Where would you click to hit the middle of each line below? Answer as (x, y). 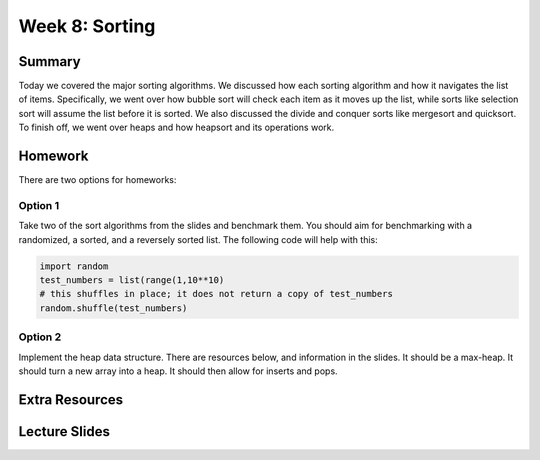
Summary (49, 61)
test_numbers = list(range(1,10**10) (132, 280)
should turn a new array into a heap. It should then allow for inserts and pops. (178, 371)
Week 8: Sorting (87, 26)
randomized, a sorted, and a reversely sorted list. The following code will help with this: (198, 239)
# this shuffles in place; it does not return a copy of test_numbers (216, 294)
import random (74, 266)
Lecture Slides (64, 431)
